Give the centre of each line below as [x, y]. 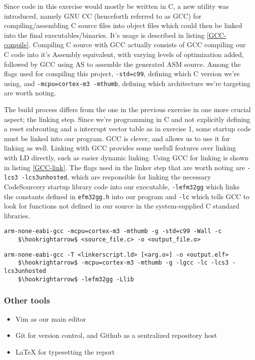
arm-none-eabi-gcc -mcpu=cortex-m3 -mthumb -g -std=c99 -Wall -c [113, 231]
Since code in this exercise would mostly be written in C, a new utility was [116, 6]
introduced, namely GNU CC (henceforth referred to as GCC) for [103, 15]
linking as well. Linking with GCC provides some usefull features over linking [120, 148]
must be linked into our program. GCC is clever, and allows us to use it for [117, 138]
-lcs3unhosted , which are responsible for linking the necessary [116, 177]
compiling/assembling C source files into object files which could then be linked [123, 25]
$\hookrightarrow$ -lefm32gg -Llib [76, 279]
